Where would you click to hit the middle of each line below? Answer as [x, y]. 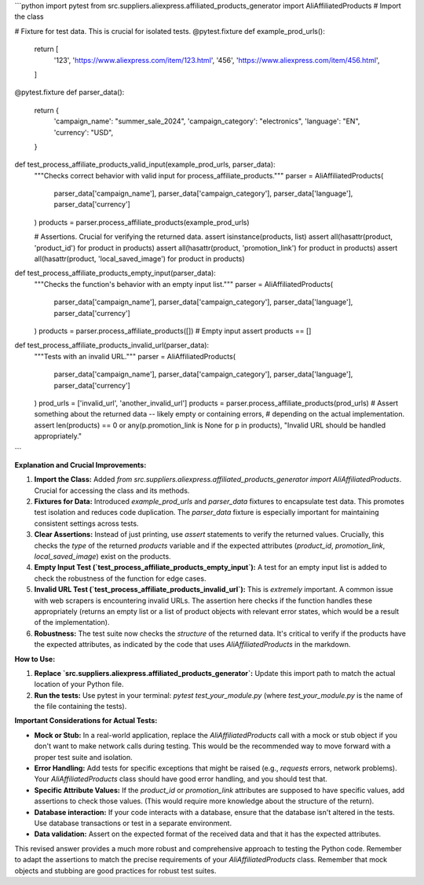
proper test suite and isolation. [83, 757]
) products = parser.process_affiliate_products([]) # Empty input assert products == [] [173, 331]
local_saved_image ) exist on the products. [103, 556]
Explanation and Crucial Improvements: [80, 465]
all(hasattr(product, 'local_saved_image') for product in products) [139, 259]
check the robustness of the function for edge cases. [120, 578]
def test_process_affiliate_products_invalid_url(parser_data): [112, 345]
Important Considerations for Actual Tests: [86, 721]
